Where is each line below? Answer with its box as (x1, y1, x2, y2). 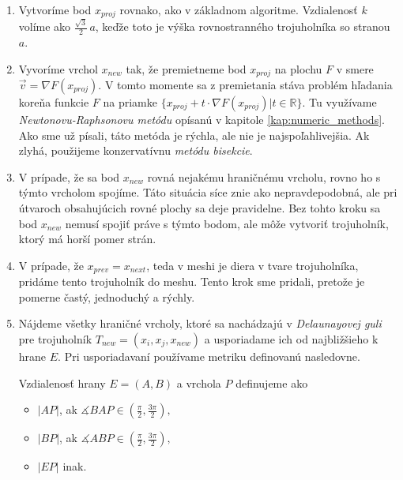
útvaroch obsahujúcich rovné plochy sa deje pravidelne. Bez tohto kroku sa (18, 200, 381, 216)
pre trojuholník (18, 331, 92, 347)
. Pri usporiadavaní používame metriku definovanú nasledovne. (58, 348, 360, 365)
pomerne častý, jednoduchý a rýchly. (18, 288, 195, 305)
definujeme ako (235, 374, 308, 391)
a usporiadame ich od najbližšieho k (204, 331, 379, 347)
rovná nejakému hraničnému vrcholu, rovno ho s (147, 168, 381, 185)
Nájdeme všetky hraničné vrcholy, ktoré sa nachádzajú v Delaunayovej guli (18, 315, 382, 332)
